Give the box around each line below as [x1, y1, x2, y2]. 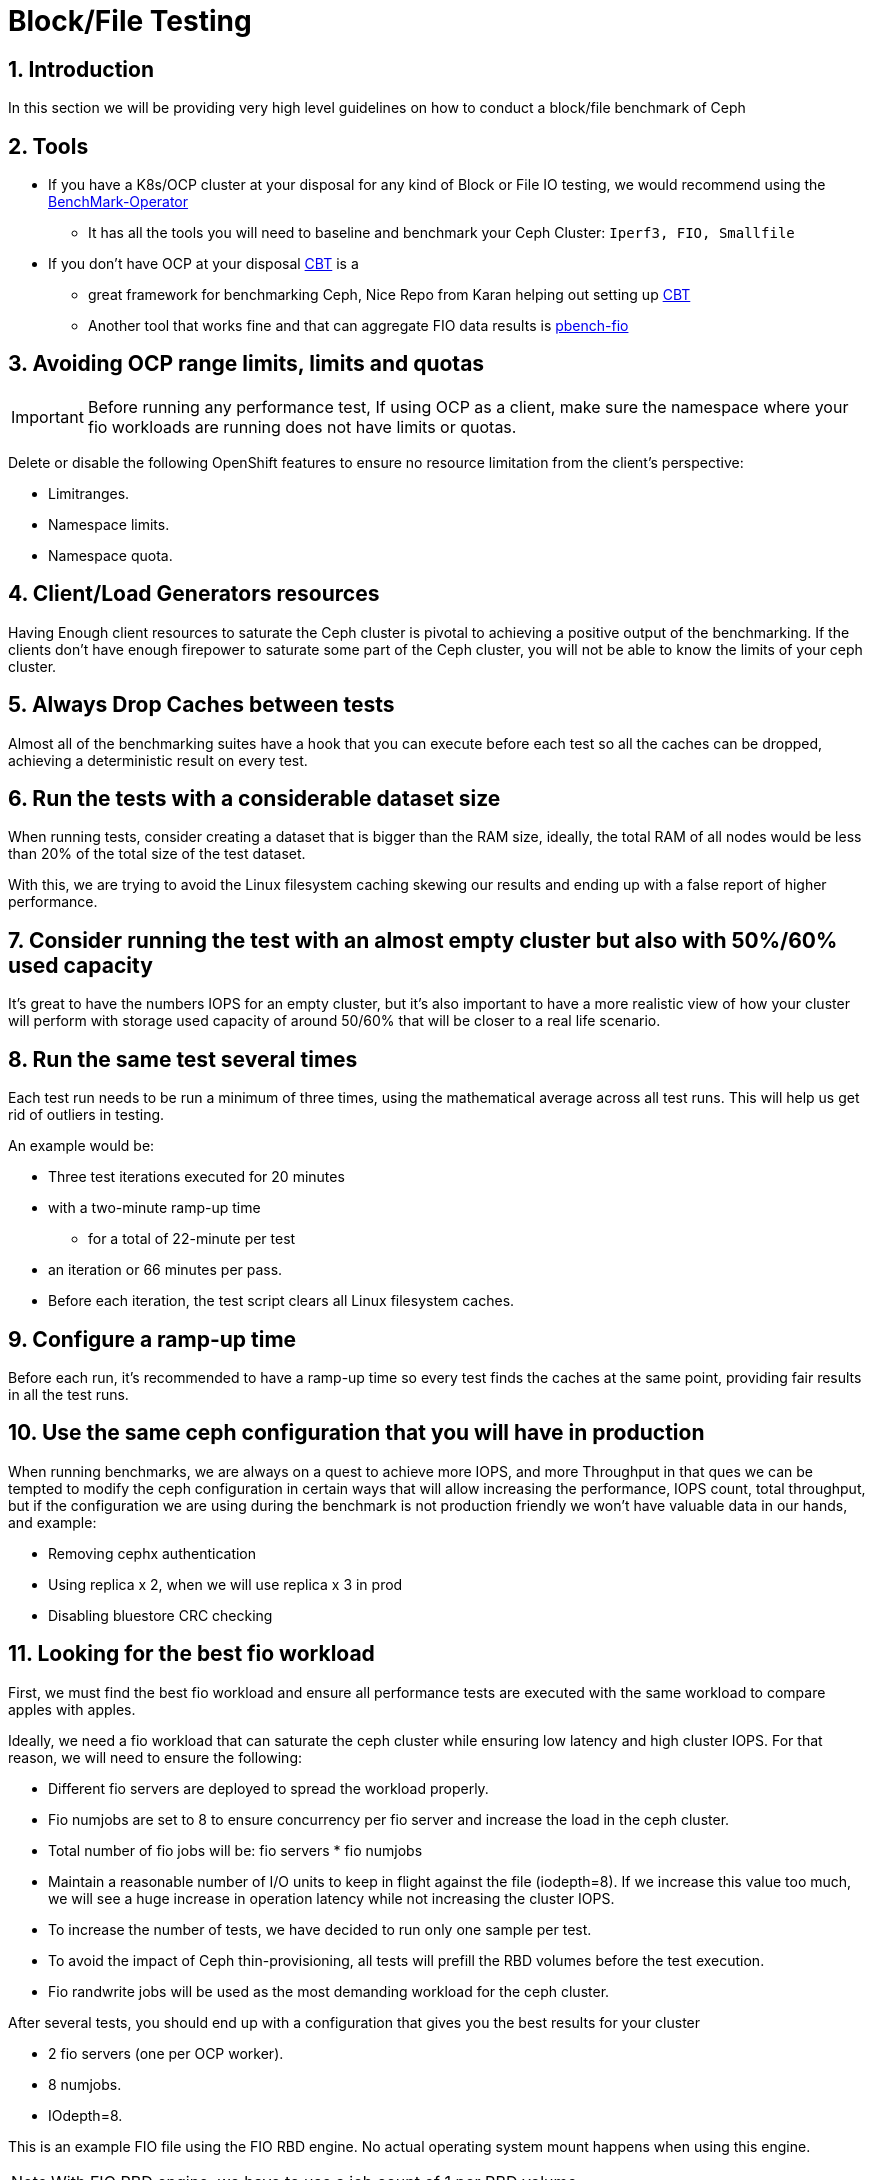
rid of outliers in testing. [8, 1106, 165, 1124]
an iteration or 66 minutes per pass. [48, 1261, 283, 1279]
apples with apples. [8, 1700, 136, 1718]
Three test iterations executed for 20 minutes [48, 1168, 345, 1186]
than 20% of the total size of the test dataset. [8, 845, 306, 863]
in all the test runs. [8, 1385, 129, 1403]
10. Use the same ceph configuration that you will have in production [8, 1420, 705, 1446]
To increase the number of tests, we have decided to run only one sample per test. [48, 1920, 592, 1938]
